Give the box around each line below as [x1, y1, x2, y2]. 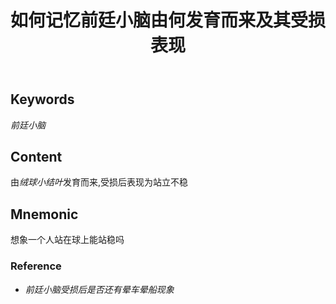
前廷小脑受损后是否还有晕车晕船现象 [24, 283, 175, 295]
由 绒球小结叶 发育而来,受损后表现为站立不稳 [10, 176, 189, 188]
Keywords [10, 91, 75, 108]
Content [10, 149, 63, 165]
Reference [10, 259, 62, 273]
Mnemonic [10, 206, 79, 223]
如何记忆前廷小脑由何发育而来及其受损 [10, 9, 327, 32]
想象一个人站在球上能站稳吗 [10, 234, 125, 246]
